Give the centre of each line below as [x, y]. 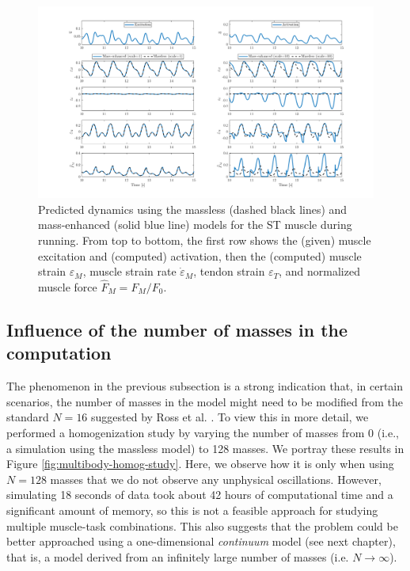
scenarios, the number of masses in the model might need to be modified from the [205, 401]
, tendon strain [229, 271]
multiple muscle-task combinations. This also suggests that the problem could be [202, 525]
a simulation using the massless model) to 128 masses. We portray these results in [205, 448]
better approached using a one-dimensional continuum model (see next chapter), [201, 541]
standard [28, 417]
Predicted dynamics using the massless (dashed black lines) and [193, 209]
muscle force [68, 287]
